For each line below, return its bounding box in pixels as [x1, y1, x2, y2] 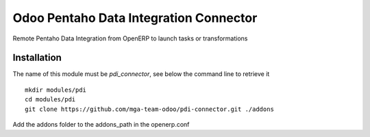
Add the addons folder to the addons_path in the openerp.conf [12, 121, 190, 129]
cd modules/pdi [25, 96, 76, 103]
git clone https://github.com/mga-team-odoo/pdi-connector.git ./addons [25, 105, 274, 113]
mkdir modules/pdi [25, 86, 87, 94]
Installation [12, 52, 62, 64]
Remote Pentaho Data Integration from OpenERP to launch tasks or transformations [12, 34, 248, 42]
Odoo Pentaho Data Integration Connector [12, 10, 258, 25]
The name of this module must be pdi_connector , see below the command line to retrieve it [12, 70, 270, 78]
